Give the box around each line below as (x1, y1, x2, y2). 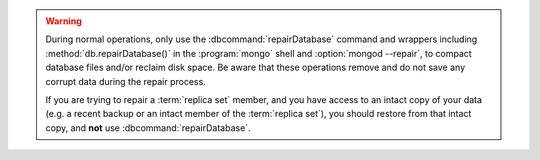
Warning (45, 15, 82, 27)
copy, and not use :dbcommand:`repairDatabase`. (45, 121, 251, 134)
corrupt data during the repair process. (45, 75, 207, 87)
